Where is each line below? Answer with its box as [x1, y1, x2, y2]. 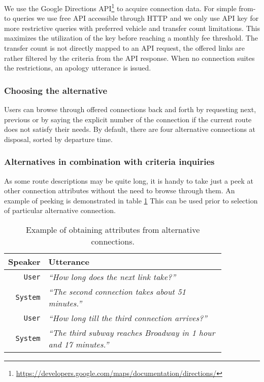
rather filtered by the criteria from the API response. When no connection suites [4, 52, 255, 63]
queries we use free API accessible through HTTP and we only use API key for [13, 13, 259, 23]
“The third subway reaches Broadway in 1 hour [48, 327, 215, 338]
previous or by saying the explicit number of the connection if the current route [4, 114, 252, 124]
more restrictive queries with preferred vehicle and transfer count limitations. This [4, 22, 260, 33]
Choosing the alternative [4, 84, 108, 96]
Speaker [8, 256, 41, 267]
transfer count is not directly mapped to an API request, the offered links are [4, 43, 245, 53]
